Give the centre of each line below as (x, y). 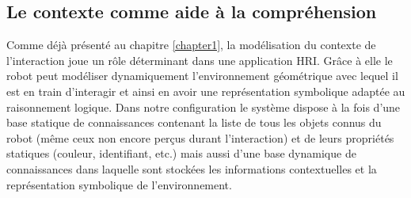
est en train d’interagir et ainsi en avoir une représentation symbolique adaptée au (206, 91)
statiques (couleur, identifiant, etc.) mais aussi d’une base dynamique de (181, 153)
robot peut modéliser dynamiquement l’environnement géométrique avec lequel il (202, 76)
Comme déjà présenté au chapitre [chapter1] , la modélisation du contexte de (191, 45)
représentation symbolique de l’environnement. (119, 184)
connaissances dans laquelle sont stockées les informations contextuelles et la (192, 168)
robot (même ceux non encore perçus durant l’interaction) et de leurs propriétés (200, 137)
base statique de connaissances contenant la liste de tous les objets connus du (194, 122)
